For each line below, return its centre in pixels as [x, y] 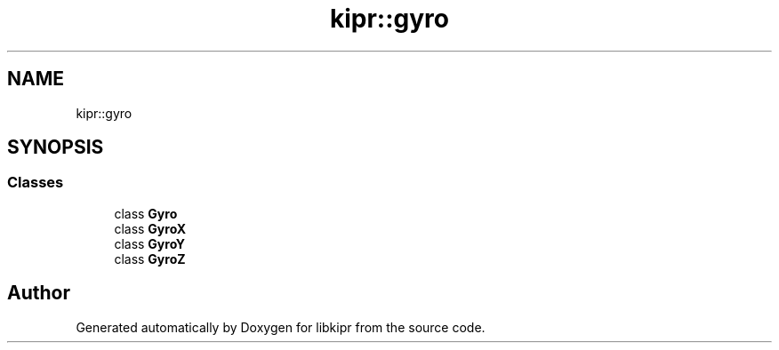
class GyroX [150, 228]
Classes [36, 183]
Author [39, 293]
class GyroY [149, 243]
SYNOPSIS [56, 147]
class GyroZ [150, 259]
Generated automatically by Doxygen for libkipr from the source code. [281, 327]
